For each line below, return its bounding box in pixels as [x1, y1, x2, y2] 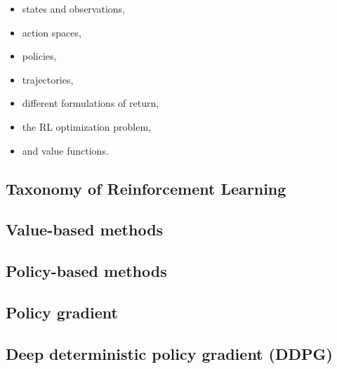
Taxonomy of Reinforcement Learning [6, 177, 286, 199]
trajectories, [22, 72, 74, 86]
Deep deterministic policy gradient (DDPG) [6, 342, 333, 364]
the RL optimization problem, [22, 119, 152, 134]
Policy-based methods [6, 260, 167, 282]
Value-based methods [6, 219, 164, 240]
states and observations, [22, 1, 125, 15]
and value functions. [22, 143, 109, 157]
